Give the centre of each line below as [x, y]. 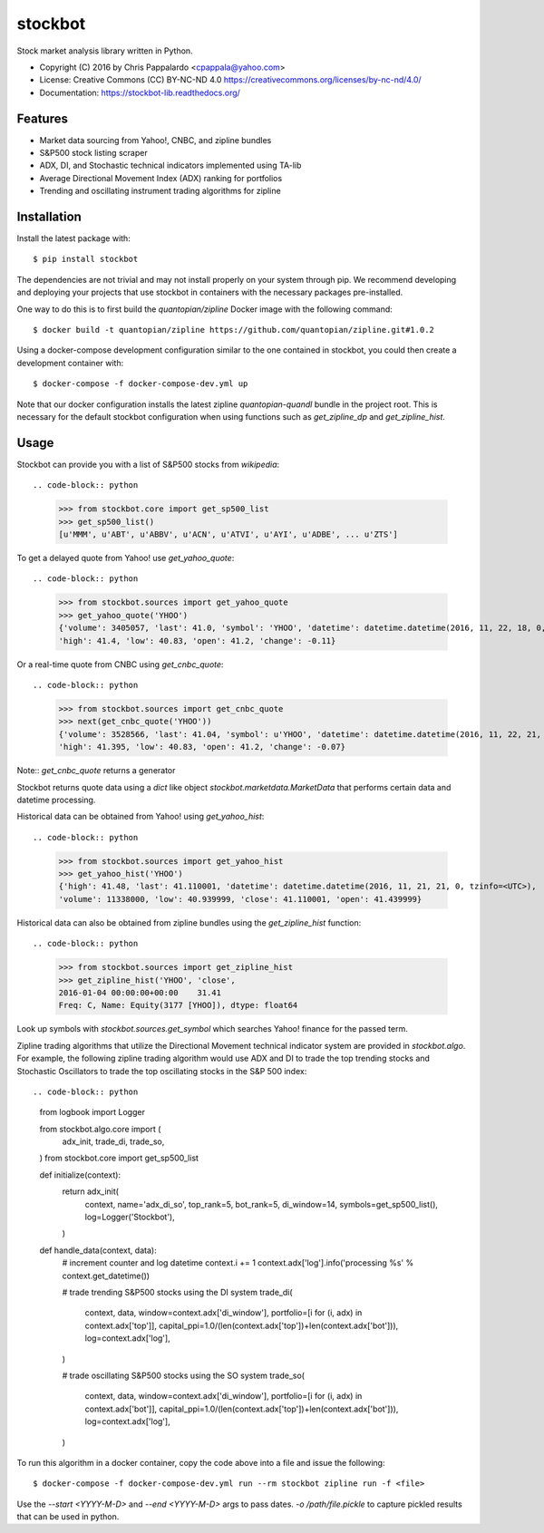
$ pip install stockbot [86, 259]
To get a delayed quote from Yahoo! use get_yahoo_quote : [126, 558]
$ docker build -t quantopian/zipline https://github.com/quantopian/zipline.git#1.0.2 [234, 330]
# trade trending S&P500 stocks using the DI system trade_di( [178, 1292]
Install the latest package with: [73, 238]
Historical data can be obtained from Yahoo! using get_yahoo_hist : [141, 817]
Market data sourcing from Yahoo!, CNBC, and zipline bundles [155, 140]
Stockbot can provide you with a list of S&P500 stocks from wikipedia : [148, 464]
